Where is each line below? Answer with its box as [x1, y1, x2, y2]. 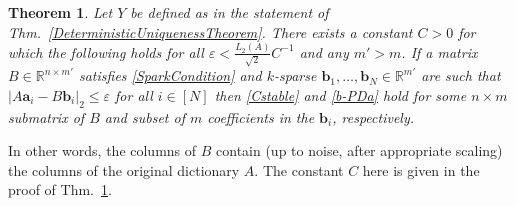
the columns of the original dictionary [8, 159, 240, 180]
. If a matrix [401, 41, 478, 62]
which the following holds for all [8, 41, 204, 62]
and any [299, 41, 349, 62]
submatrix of [8, 106, 85, 127]
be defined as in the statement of [130, 2, 329, 22]
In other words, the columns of [8, 140, 197, 161]
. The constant [254, 159, 344, 180]
